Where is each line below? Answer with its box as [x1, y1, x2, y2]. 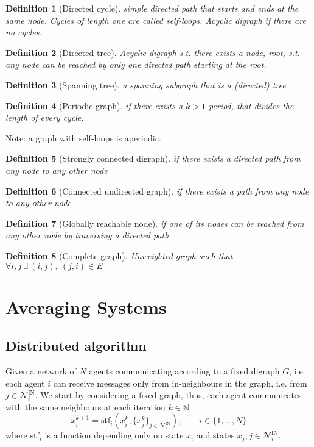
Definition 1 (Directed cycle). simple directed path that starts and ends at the [5, 2, 299, 14]
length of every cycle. [5, 111, 84, 124]
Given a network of [5, 365, 77, 377]
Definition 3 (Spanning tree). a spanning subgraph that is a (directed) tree [5, 78, 286, 91]
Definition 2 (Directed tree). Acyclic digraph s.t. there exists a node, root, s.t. [5, 46, 300, 59]
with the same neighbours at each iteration [5, 400, 166, 413]
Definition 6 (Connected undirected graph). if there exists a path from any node [5, 184, 309, 197]
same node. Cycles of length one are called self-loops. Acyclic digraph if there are [5, 13, 306, 26]
